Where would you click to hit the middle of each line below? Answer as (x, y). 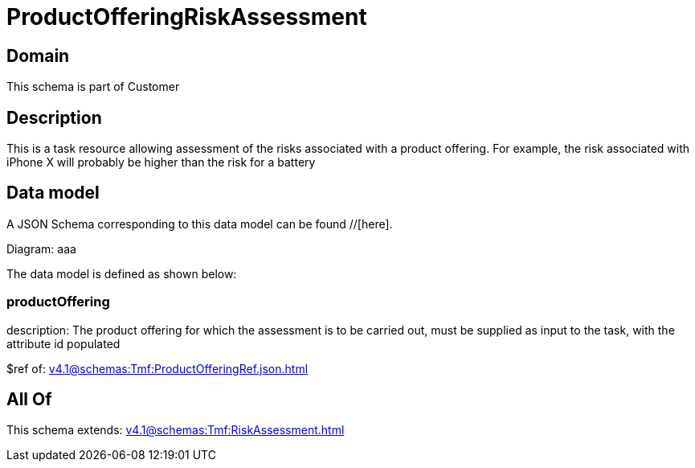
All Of (29, 400)
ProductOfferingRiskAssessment (187, 17)
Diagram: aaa (41, 248)
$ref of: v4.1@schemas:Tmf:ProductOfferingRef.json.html (157, 368)
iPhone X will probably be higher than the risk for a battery (161, 162)
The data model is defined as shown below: (122, 273)
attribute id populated (63, 343)
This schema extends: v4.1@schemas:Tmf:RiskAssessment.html (176, 430)
